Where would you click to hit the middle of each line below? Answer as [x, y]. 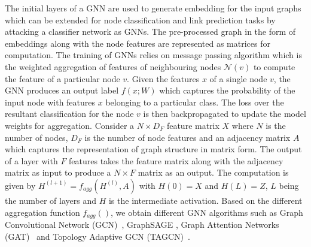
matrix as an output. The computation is [213, 172]
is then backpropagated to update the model [225, 114]
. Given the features [163, 78]
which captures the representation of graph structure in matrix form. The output [153, 149]
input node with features [50, 102]
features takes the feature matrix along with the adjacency [176, 160]
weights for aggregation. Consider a [70, 125]
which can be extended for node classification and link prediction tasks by [140, 19]
